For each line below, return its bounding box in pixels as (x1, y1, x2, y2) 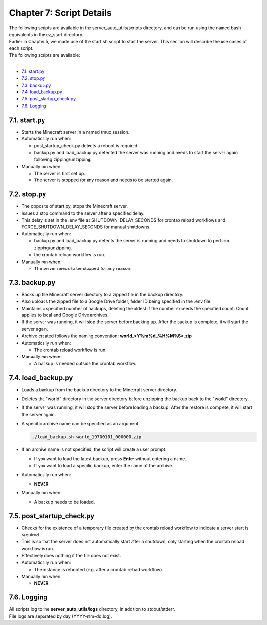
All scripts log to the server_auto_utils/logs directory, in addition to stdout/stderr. (9, 606, 175, 612)
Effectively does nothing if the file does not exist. (21, 552, 121, 558)
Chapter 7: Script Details (9, 7, 112, 18)
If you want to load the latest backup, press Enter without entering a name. (34, 455, 186, 462)
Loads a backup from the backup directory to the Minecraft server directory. (21, 386, 178, 393)
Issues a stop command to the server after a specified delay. (21, 210, 145, 216)
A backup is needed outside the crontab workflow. (34, 360, 137, 366)
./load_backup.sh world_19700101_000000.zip (32, 434, 142, 440)
